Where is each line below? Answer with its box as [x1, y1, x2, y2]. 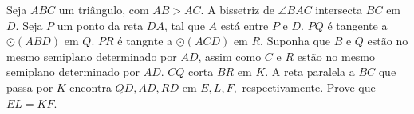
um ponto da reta [57, 17, 144, 33]
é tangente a [327, 17, 388, 33]
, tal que [164, 17, 205, 33]
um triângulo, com [58, 2, 149, 17]
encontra [69, 78, 112, 95]
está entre [220, 17, 269, 33]
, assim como [198, 47, 262, 64]
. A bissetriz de [200, 2, 274, 17]
